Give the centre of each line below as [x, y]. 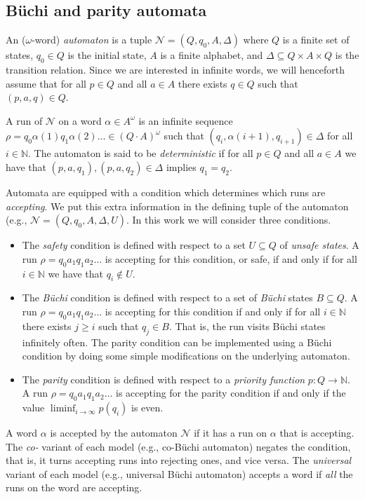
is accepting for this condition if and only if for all [213, 311]
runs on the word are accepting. [74, 487]
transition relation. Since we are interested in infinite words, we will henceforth [175, 69]
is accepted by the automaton [114, 433]
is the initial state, [107, 55]
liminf [63, 409]
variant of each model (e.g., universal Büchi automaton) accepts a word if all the [179, 473]
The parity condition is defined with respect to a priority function [164, 379]
